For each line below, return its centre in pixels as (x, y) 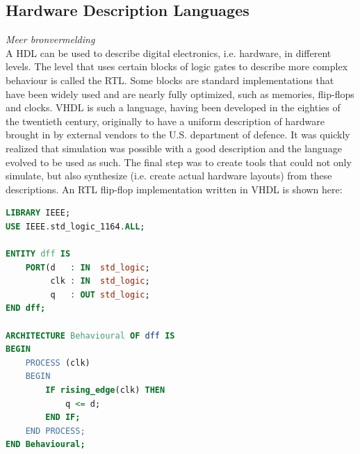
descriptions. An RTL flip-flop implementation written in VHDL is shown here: (174, 189)
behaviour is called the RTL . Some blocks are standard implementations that (170, 80)
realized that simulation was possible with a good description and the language (174, 148)
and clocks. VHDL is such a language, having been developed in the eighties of (173, 107)
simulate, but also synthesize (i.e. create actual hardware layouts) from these (169, 176)
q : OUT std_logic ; (100, 294)
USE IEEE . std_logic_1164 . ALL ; (75, 226)
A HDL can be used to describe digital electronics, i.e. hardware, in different (169, 52)
